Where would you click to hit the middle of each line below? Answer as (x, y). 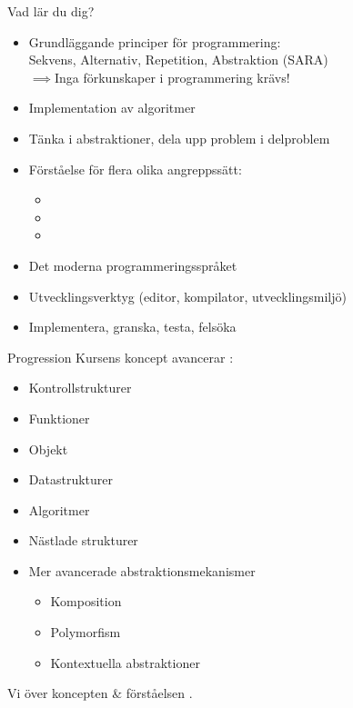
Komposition (86, 601)
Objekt (48, 449)
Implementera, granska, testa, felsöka (132, 327)
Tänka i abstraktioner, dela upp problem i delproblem (179, 138)
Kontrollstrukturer (80, 388)
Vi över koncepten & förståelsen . (100, 693)
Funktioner (59, 418)
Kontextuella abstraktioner (125, 662)
